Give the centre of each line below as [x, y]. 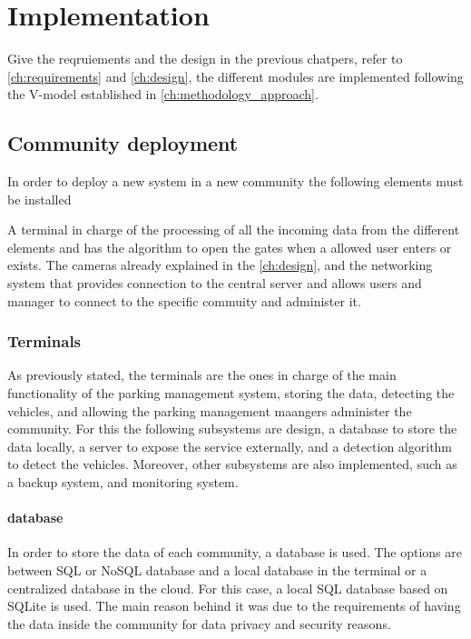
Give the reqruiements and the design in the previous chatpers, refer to [205, 59]
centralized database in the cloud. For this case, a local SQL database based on [228, 588]
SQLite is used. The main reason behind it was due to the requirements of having [234, 606]
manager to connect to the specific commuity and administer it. [184, 300]
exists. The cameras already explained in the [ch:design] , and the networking [220, 265]
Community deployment [123, 143]
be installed [39, 199]
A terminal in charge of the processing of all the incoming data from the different [234, 230]
